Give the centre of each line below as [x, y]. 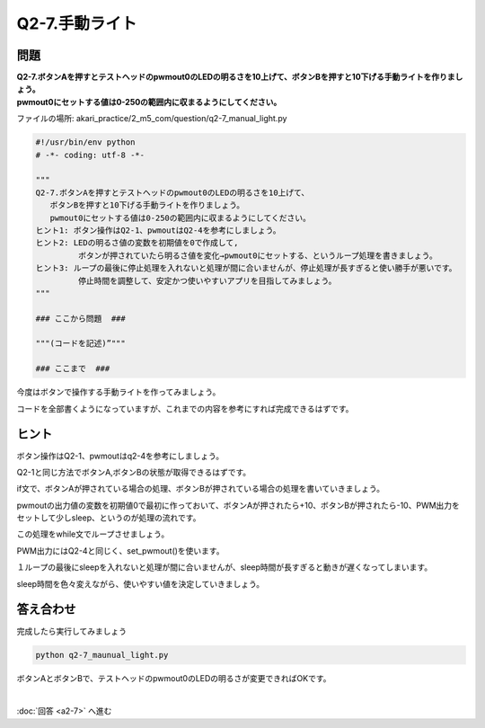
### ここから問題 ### [80, 318]
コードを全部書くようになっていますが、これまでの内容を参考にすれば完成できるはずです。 [185, 408]
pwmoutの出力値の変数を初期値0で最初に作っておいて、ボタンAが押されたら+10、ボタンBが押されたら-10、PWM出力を [238, 505]
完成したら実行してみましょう [72, 631]
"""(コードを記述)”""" [80, 343]
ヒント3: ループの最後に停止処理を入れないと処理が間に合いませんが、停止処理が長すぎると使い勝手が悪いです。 [246, 268]
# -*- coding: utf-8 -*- [90, 155]
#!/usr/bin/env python [85, 142]
